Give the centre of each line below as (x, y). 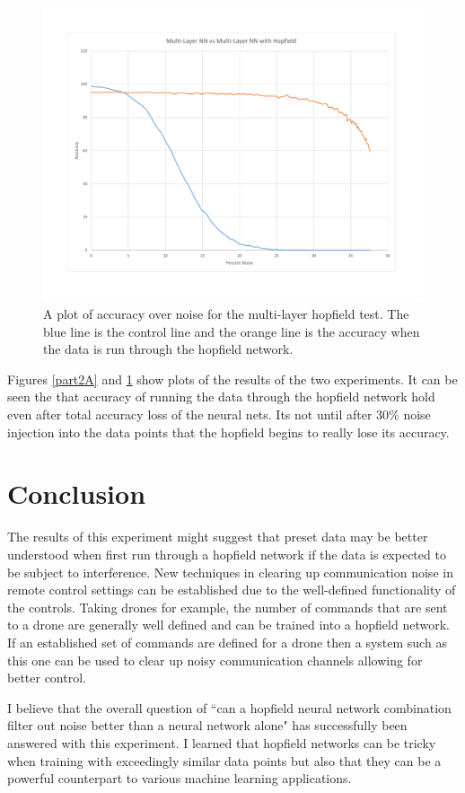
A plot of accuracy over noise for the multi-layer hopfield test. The (226, 314)
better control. (47, 678)
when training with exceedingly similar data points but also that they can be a (224, 760)
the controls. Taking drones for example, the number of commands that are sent (228, 607)
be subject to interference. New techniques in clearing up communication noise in (230, 572)
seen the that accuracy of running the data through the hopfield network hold (221, 396)
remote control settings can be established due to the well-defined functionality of (232, 590)
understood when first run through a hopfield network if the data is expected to (227, 554)
